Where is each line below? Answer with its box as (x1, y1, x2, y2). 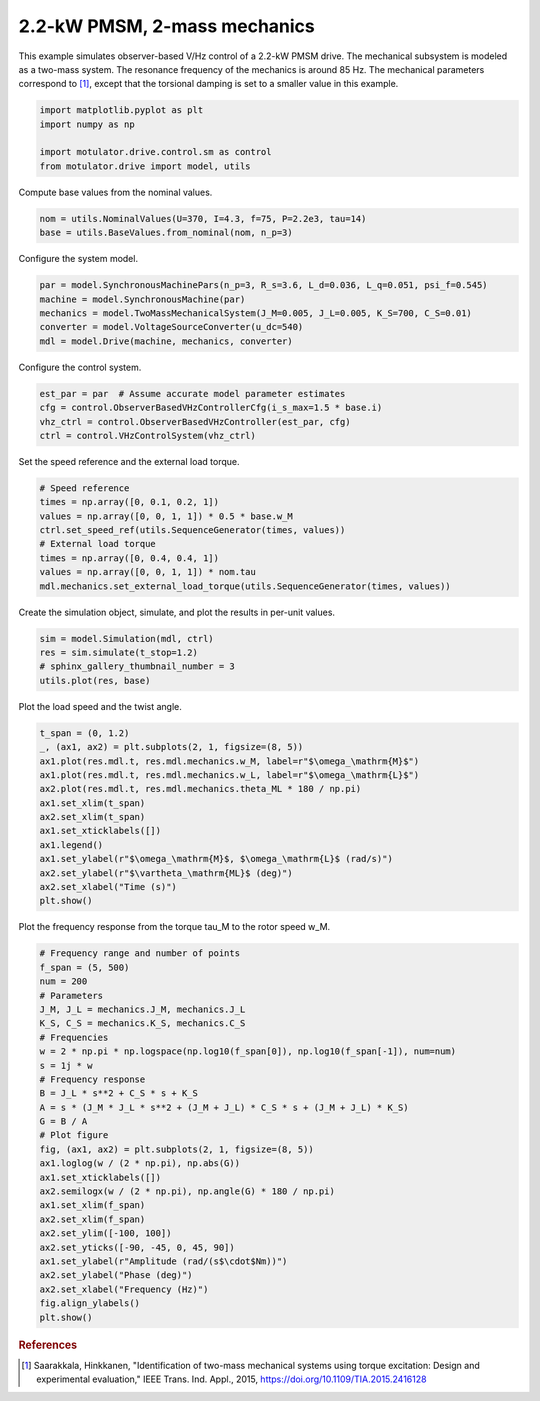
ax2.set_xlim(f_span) (39, 1213, 146, 1225)
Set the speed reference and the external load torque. (18, 455, 240, 467)
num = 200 (39, 976, 88, 987)
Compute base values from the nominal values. (18, 186, 213, 198)
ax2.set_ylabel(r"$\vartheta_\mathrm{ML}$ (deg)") (39, 867, 294, 879)
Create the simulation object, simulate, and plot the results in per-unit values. (18, 606, 335, 618)
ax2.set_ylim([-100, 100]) (39, 1228, 172, 1239)
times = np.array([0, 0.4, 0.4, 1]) (39, 552, 220, 564)
